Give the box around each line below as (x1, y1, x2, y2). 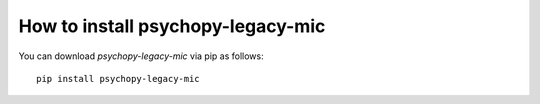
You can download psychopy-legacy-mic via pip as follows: (18, 50, 264, 62)
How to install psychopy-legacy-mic (18, 15, 326, 37)
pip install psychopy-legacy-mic (36, 73, 200, 84)
